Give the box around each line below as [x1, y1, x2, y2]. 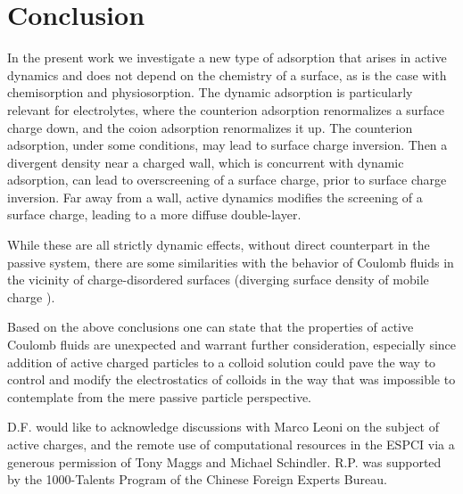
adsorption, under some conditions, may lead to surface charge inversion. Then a [7, 136, 448, 154]
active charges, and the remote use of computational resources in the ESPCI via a [7, 435, 455, 453]
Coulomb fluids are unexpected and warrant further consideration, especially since [7, 335, 457, 354]
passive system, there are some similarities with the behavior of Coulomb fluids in [7, 252, 454, 271]
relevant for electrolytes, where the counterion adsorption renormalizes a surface [7, 100, 444, 119]
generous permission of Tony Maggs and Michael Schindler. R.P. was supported [7, 452, 442, 471]
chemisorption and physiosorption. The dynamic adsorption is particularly [7, 83, 413, 102]
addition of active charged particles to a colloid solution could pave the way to [7, 352, 436, 371]
